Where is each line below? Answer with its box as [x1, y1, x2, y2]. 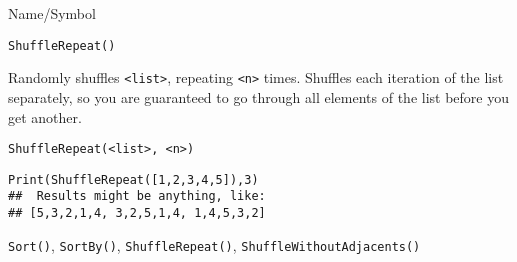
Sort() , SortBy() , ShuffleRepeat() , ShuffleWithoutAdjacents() [8, 234, 421, 255]
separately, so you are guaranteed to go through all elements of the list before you [8, 86, 509, 107]
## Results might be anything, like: [8, 189, 266, 204]
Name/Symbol [8, 3, 96, 23]
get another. [8, 106, 82, 127]
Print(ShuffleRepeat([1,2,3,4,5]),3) [8, 172, 259, 187]
